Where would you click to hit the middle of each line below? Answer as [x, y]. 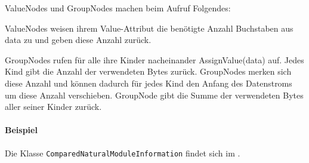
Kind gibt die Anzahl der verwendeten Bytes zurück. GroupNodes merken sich [148, 71]
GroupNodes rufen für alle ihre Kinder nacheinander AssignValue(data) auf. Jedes [154, 59]
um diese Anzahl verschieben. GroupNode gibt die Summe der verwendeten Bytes [154, 95]
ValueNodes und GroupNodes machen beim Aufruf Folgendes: [118, 8]
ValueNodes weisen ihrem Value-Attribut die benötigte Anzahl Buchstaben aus [149, 28]
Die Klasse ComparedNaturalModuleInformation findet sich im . [123, 153]
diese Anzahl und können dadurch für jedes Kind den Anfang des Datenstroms [149, 83]
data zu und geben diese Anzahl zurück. [78, 40]
